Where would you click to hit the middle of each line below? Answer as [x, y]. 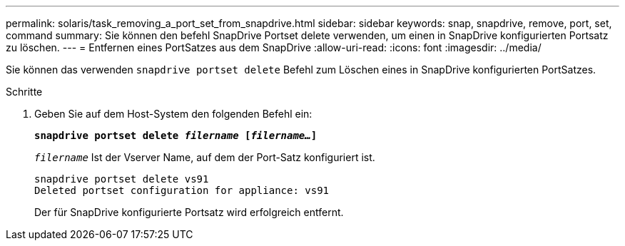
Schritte [24, 92]
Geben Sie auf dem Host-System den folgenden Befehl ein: [173, 114]
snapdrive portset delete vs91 [122, 179]
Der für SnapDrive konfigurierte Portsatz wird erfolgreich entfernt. [189, 212]
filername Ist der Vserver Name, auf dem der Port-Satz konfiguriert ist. [205, 157]
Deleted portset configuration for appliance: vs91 [182, 190]
